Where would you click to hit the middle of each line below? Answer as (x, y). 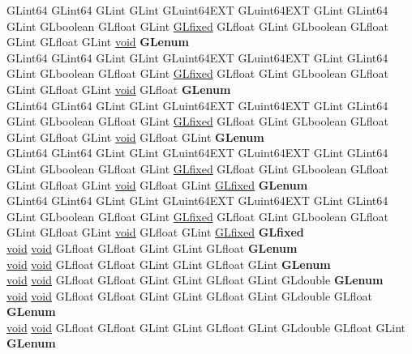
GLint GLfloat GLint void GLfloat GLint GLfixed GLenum (157, 184)
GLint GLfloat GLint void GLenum (98, 42)
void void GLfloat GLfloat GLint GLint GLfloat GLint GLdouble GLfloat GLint (206, 327)
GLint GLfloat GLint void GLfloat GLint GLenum (135, 136)
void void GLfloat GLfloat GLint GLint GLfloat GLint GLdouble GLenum (195, 280)
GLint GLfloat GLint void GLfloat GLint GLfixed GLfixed (155, 232)
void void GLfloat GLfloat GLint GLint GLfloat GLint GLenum (169, 264)
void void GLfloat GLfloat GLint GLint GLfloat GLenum (152, 247)
